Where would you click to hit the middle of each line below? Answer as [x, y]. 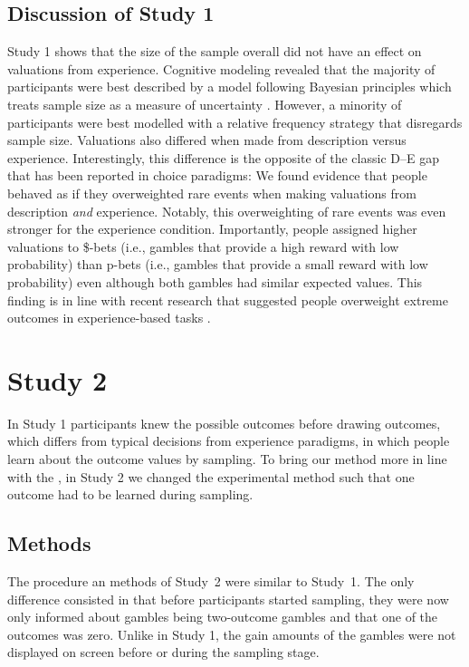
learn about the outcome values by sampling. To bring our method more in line [227, 459]
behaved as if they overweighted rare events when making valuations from [212, 193]
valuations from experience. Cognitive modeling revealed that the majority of [221, 68]
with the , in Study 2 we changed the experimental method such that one [211, 476]
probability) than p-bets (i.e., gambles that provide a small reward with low [218, 264]
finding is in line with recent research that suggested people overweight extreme [228, 300]
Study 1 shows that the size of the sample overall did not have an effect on [215, 51]
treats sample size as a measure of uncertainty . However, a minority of [205, 104]
